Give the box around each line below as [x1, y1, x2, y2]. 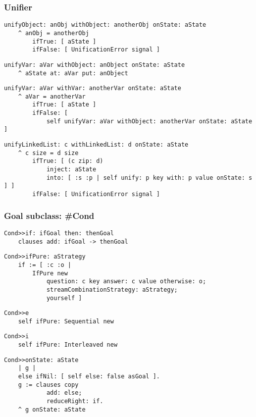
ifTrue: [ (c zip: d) [32, 157, 103, 165]
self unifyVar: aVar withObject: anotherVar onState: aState [46, 117, 253, 125]
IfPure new [32, 269, 68, 277]
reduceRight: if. [46, 398, 103, 405]
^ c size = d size [18, 149, 79, 156]
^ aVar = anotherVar [18, 93, 86, 100]
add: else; [46, 389, 82, 397]
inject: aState [46, 166, 97, 173]
